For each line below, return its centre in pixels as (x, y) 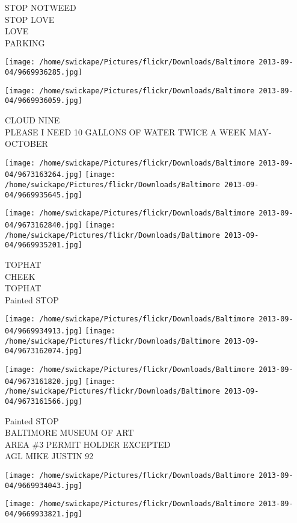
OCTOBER (26, 144)
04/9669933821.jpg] (44, 514)
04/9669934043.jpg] (44, 485)
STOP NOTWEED (41, 7)
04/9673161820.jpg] (44, 381)
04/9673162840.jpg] (44, 225)
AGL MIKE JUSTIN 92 (49, 456)
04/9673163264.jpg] (44, 175)
